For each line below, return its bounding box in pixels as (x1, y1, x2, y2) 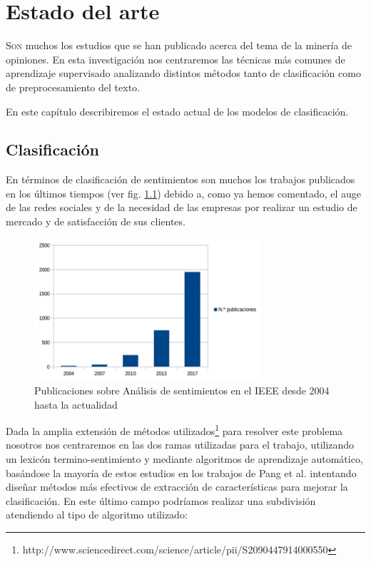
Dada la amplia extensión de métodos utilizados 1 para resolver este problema (6, 421, 343, 438)
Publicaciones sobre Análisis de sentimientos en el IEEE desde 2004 (34, 383, 330, 398)
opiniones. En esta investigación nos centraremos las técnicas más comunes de (6, 51, 345, 66)
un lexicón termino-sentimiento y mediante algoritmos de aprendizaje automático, (6, 451, 363, 466)
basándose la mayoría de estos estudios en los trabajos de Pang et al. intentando (6, 465, 357, 480)
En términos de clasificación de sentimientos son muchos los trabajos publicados (6, 172, 355, 187)
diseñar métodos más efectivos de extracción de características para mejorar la (6, 479, 348, 494)
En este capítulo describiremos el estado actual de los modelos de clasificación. (6, 103, 349, 118)
